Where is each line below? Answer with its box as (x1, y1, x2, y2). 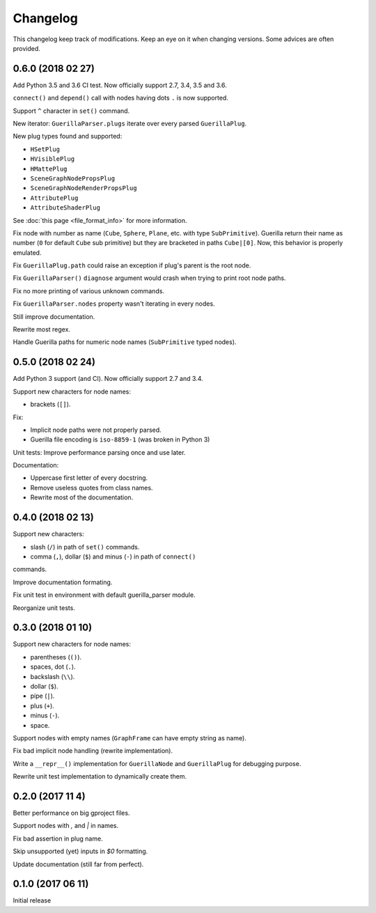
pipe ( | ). (30, 692, 55, 700)
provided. (13, 44, 41, 52)
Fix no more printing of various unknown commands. (13, 286, 165, 295)
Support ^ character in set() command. (13, 107, 130, 115)
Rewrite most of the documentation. (30, 493, 134, 501)
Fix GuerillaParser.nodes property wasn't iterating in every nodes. (13, 299, 215, 308)
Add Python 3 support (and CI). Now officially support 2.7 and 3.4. (13, 375, 203, 383)
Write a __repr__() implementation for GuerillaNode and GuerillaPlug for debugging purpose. (13, 759, 301, 767)
